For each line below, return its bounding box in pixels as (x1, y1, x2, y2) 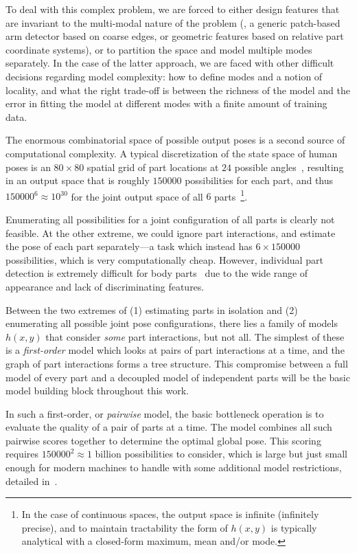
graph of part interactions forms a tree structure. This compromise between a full (5, 356, 348, 370)
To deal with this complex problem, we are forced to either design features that (5, 2, 340, 16)
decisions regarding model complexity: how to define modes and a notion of (5, 69, 323, 83)
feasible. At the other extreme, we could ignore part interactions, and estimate (5, 225, 336, 240)
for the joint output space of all (71, 189, 203, 203)
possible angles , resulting (234, 159, 344, 174)
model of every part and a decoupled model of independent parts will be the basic (5, 370, 350, 384)
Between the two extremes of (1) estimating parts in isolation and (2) (5, 302, 298, 317)
